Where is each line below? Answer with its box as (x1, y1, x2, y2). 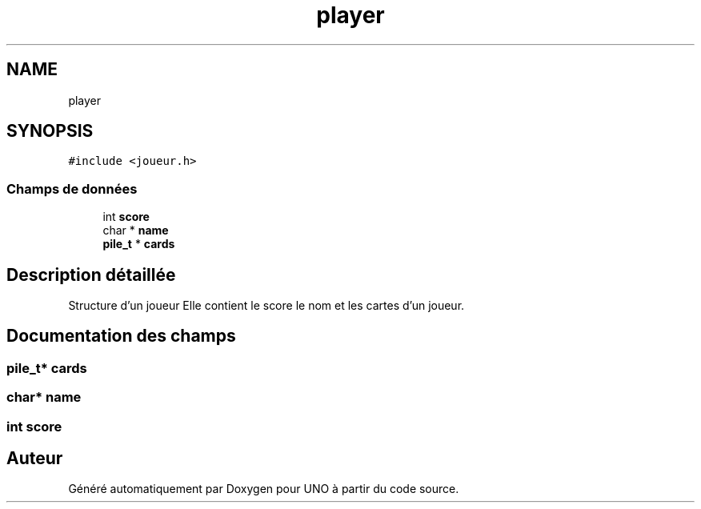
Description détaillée (6, 264, 176, 285)
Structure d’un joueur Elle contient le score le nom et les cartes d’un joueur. (68, 299, 465, 313)
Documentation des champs (6, 326, 236, 347)
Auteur (6, 448, 63, 469)
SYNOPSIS (6, 121, 94, 142)
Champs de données (6, 180, 138, 197)
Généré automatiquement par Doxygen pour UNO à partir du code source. (68, 482, 459, 496)
